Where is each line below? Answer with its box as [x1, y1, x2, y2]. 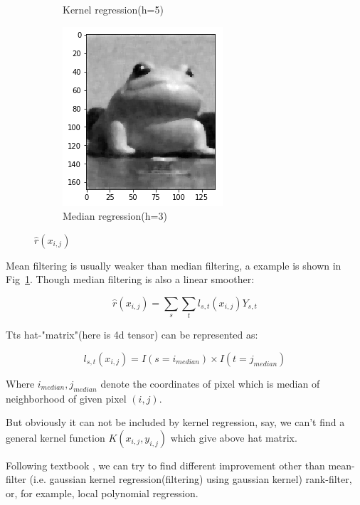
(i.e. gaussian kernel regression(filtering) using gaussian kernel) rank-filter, [29, 472, 352, 487]
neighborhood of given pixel [6, 390, 127, 405]
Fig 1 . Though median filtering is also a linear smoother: [6, 272, 255, 287]
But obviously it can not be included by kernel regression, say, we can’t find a [6, 415, 345, 430]
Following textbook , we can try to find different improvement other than [6, 457, 325, 472]
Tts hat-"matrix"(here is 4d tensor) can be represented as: [6, 327, 258, 342]
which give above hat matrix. [170, 430, 297, 445]
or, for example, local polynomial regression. [6, 486, 198, 501]
